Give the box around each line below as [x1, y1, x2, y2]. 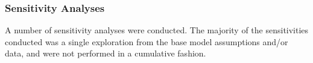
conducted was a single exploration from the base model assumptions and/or [5, 35, 288, 48]
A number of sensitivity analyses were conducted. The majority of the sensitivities [5, 24, 309, 36]
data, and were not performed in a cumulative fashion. [5, 47, 206, 59]
